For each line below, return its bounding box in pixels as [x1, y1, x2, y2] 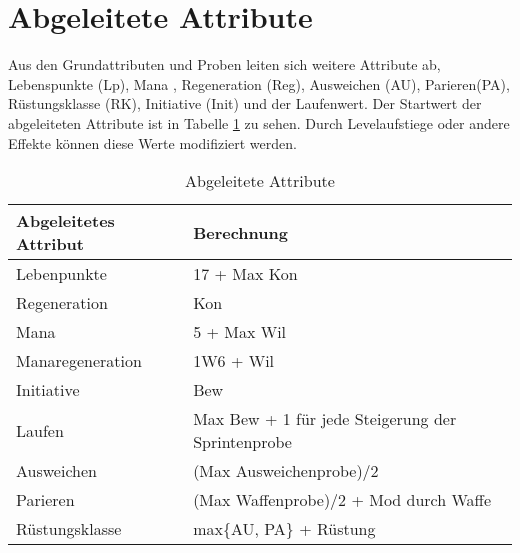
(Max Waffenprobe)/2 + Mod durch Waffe [193, 488, 492, 512]
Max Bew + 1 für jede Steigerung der [193, 407, 457, 431]
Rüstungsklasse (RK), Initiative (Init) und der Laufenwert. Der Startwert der [8, 93, 482, 114]
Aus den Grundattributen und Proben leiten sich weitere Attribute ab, [8, 54, 441, 75]
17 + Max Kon [193, 262, 298, 286]
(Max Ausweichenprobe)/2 [193, 459, 379, 483]
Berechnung [193, 220, 288, 244]
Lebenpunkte [16, 262, 107, 286]
